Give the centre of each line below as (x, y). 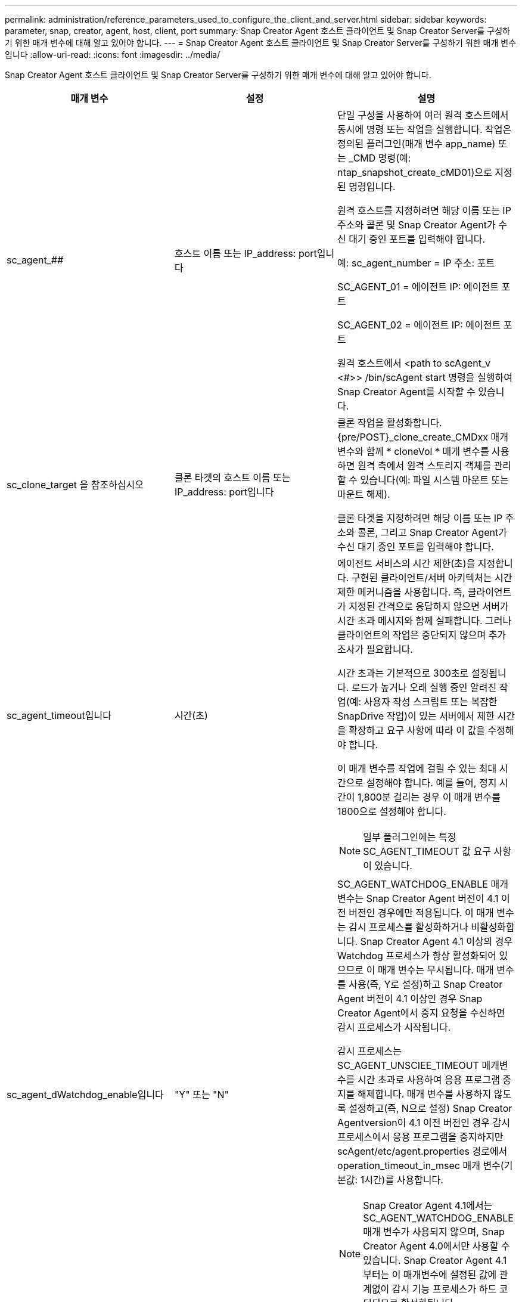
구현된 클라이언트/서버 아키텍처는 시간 (432, 578)
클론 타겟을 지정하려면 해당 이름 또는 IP (420, 518)
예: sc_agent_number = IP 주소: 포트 (416, 263)
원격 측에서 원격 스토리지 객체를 (425, 466)
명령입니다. (372, 187)
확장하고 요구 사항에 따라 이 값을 (417, 730)
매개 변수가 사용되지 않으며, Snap (434, 1232)
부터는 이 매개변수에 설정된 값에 (430, 1275)
